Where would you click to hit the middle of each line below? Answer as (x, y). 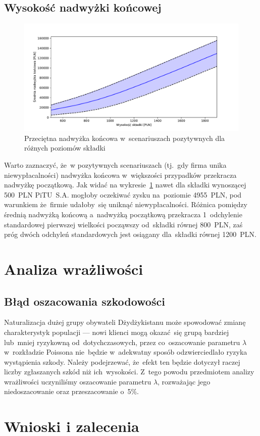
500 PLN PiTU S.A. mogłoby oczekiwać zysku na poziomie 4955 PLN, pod (123, 194)
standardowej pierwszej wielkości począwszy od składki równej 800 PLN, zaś (123, 224)
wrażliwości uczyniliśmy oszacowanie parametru (78, 381)
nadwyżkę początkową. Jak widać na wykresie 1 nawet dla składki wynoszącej (125, 185)
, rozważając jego (184, 381)
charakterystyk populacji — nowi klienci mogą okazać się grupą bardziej (117, 332)
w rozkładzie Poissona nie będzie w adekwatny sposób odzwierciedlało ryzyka (126, 352)
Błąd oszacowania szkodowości (85, 301)
